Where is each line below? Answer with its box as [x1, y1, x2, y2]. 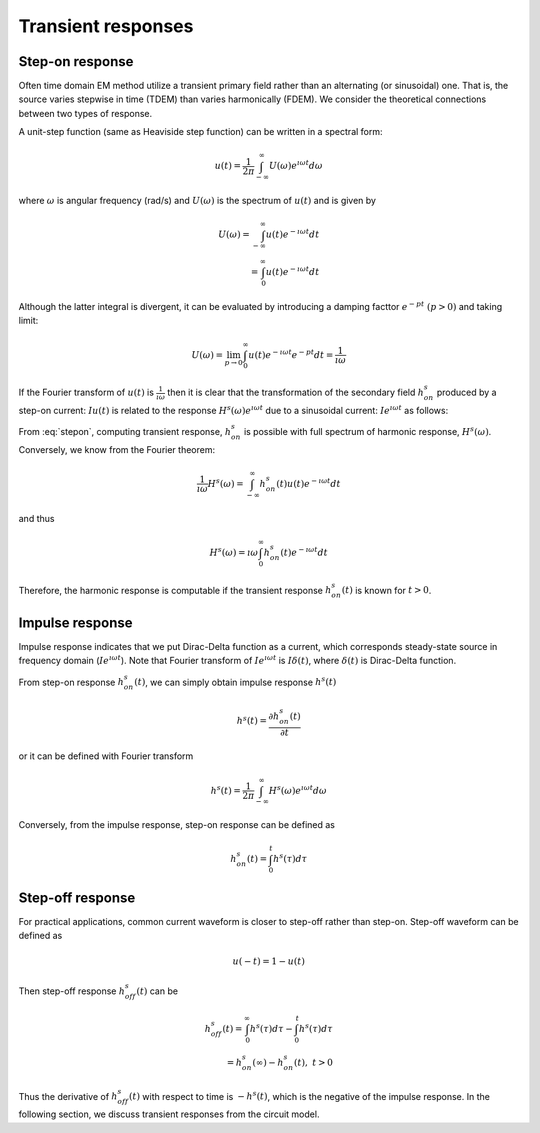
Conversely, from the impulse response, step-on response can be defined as [18, 819, 335, 831]
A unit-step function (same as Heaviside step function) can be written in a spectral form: [18, 126, 384, 138]
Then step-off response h [18, 985, 125, 997]
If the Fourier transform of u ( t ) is [18, 386, 155, 399]
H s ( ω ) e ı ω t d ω [268, 783, 327, 796]
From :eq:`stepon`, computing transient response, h [18, 426, 232, 438]
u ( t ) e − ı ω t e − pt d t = [248, 347, 334, 360]
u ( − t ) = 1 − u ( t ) [232, 956, 305, 967]
